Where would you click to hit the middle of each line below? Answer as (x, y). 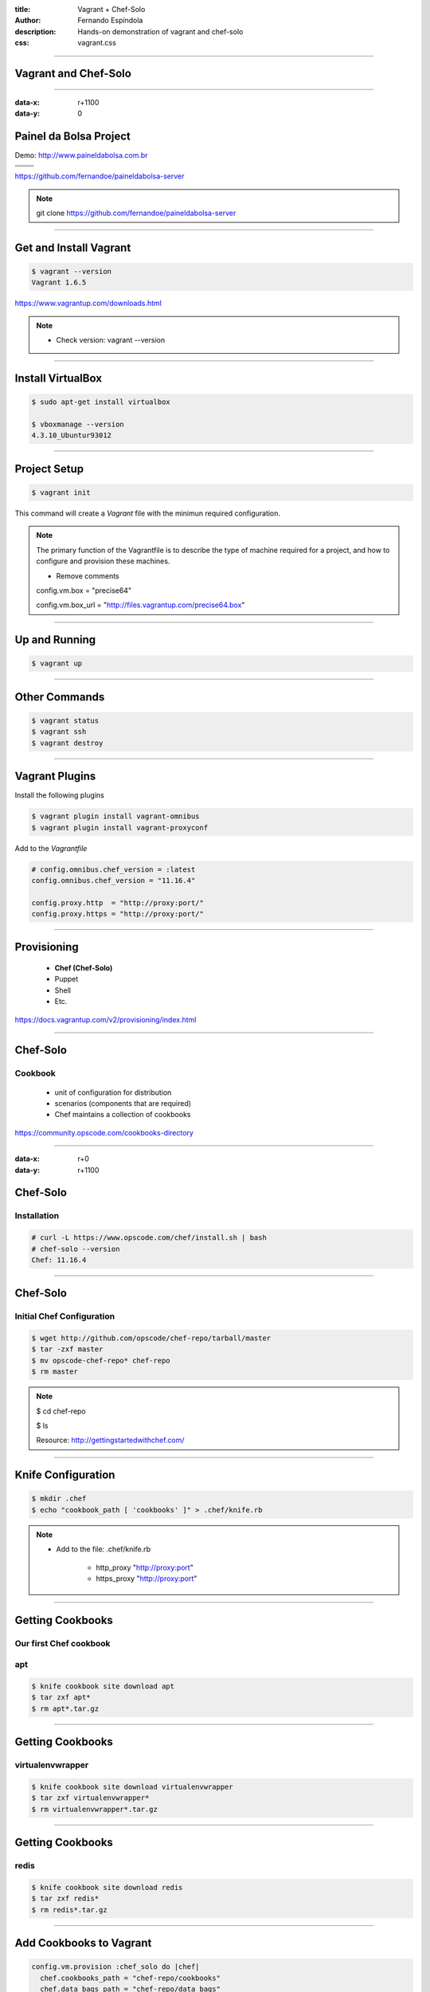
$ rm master (55, 1372)
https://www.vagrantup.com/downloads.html (88, 304)
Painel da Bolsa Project (73, 136)
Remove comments (88, 576)
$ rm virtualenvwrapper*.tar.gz (95, 1809)
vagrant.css (97, 43)
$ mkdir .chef (59, 1499)
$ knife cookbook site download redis (107, 1887)
